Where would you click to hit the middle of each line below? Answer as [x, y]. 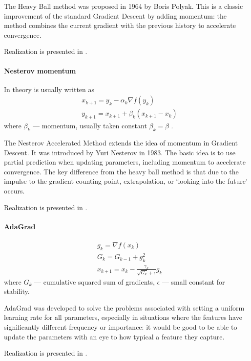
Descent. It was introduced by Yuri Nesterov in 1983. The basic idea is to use [120, 152]
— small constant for [193, 281]
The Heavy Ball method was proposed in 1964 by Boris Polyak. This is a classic [124, 6]
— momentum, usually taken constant [90, 126]
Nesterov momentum [40, 70]
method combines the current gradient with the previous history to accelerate [120, 25]
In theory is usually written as [49, 89]
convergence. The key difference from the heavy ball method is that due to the [121, 171]
